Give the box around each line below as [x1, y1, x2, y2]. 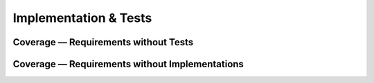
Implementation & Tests [12, 10, 152, 25]
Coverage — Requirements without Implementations [12, 58, 244, 70]
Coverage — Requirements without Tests [12, 36, 194, 48]
